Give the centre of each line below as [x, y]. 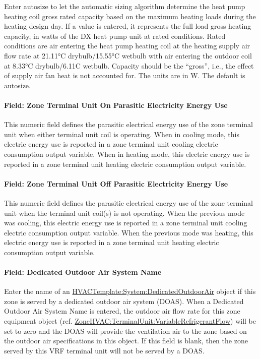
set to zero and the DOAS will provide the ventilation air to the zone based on [125, 331]
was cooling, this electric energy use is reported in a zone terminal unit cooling [126, 223]
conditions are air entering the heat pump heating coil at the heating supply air [127, 46]
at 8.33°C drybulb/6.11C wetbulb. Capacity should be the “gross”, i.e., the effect [129, 65]
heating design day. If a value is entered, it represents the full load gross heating [128, 26]
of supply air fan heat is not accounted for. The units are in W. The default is [125, 75]
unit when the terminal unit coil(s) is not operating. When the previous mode [124, 213]
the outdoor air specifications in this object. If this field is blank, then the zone [126, 341]
